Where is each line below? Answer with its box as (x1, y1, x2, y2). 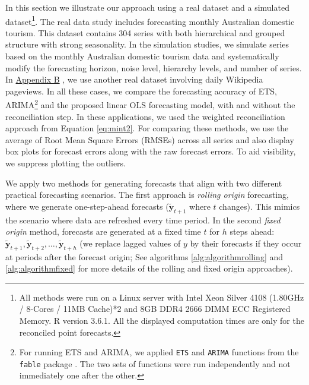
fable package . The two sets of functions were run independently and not (19, 357, 291, 370)
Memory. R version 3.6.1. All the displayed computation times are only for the (19, 314, 304, 326)
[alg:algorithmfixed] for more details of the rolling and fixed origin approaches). (5, 262, 293, 274)
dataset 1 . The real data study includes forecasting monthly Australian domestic (5, 13, 295, 27)
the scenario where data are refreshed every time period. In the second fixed (5, 213, 281, 226)
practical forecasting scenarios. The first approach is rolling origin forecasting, (5, 188, 289, 201)
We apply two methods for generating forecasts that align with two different (5, 176, 282, 189)
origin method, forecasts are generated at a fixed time (5, 225, 201, 238)
